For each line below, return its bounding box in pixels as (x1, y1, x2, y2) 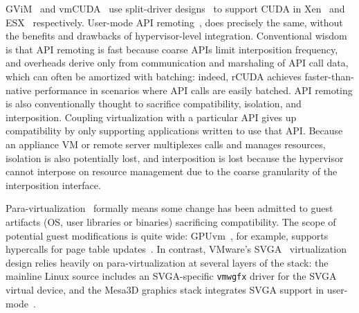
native (6, 82, 32, 97)
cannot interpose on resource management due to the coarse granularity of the (6, 164, 338, 179)
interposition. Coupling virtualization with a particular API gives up (6, 109, 297, 124)
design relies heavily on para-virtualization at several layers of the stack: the (6, 255, 329, 269)
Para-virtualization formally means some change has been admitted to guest (6, 201, 333, 215)
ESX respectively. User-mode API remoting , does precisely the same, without (6, 15, 343, 29)
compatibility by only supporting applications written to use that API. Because (6, 123, 343, 138)
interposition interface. (6, 177, 101, 192)
